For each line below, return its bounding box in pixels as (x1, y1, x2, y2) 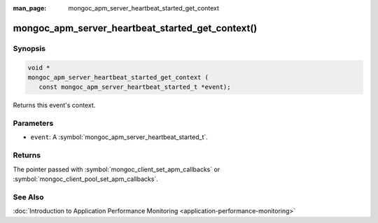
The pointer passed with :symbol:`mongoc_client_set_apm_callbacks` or (13, 165, 220, 173)
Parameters (13, 119, 54, 129)
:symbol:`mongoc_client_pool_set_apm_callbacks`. (13, 175, 159, 183)
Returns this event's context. (13, 101, 96, 110)
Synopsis (13, 43, 45, 53)
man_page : (13, 4, 47, 12)
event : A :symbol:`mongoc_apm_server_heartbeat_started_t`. (30, 133, 208, 141)
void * (27, 64, 50, 71)
